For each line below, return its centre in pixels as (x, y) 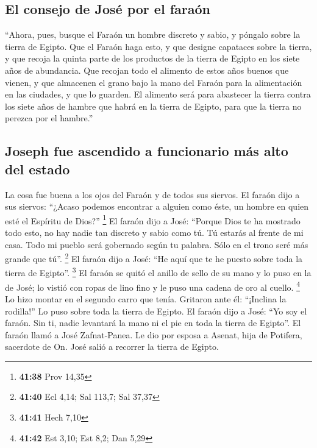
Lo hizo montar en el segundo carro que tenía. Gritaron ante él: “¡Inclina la (146, 298)
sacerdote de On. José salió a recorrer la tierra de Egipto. (112, 347)
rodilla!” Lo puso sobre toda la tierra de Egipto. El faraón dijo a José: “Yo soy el (156, 311)
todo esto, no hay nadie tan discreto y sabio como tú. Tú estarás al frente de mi (154, 232)
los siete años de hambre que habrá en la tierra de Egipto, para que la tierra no (153, 106)
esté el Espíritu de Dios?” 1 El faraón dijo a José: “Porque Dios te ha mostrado (153, 219)
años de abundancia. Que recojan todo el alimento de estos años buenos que (147, 70)
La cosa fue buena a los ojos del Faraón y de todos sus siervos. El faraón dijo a (152, 194)
